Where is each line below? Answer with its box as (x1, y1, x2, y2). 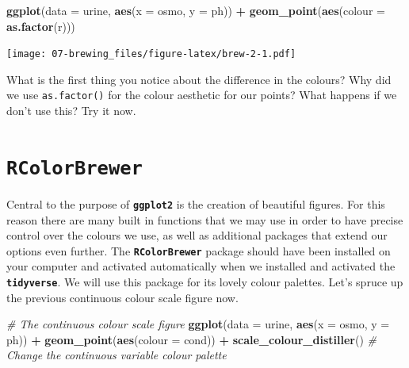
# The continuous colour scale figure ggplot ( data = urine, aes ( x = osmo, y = (6, 316, 390, 332)
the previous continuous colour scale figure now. (6, 289, 239, 305)
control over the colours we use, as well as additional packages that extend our (6, 227, 388, 243)
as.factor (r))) (6, 17, 75, 34)
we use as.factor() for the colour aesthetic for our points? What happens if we (6, 86, 397, 103)
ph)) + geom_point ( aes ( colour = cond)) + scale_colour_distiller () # (6, 331, 377, 347)
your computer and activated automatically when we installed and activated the (6, 258, 396, 274)
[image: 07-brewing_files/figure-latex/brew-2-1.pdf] (6, 48, 296, 60)
